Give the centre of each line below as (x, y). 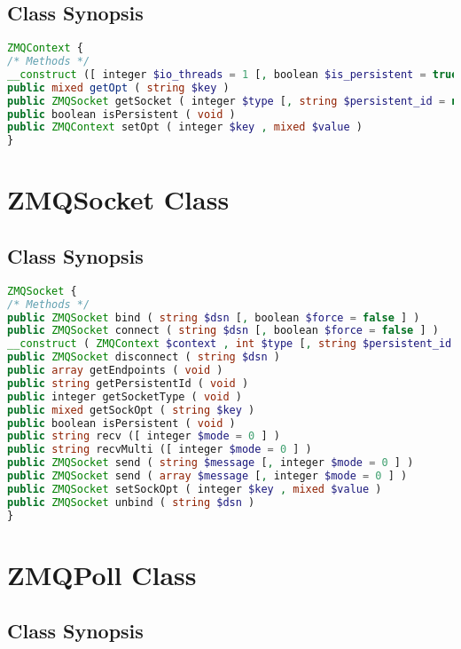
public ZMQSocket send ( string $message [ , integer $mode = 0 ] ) (211, 463)
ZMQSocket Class (118, 199)
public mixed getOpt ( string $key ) (118, 87)
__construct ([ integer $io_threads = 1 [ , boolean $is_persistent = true (233, 74)
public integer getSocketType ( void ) (125, 396)
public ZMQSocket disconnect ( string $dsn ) (144, 357)
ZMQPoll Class (102, 574)
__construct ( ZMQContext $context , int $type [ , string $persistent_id (230, 344)
